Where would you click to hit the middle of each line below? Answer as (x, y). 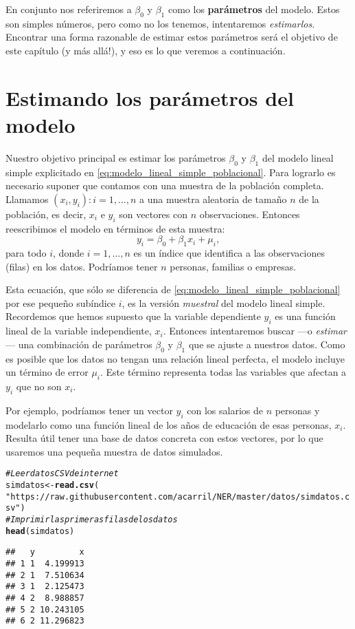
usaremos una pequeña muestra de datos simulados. (114, 451)
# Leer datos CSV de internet (62, 474)
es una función (305, 316)
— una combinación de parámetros (79, 344)
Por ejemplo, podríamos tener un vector (89, 410)
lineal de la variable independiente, (79, 331)
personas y (297, 410)
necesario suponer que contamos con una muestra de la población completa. (165, 185)
